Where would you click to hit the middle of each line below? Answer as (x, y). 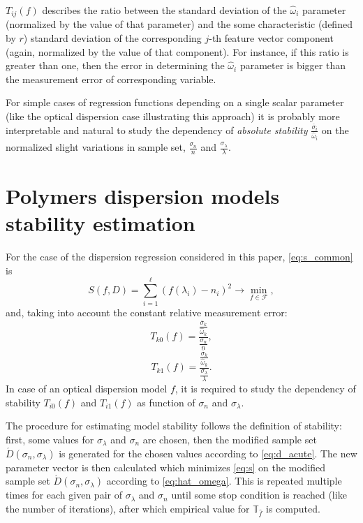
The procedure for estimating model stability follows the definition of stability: (174, 426)
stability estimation (101, 223)
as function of (166, 402)
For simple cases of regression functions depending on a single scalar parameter (175, 102)
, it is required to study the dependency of (265, 389)
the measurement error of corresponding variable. (111, 79)
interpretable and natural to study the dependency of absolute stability (157, 130)
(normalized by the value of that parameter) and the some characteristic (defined (179, 24)
